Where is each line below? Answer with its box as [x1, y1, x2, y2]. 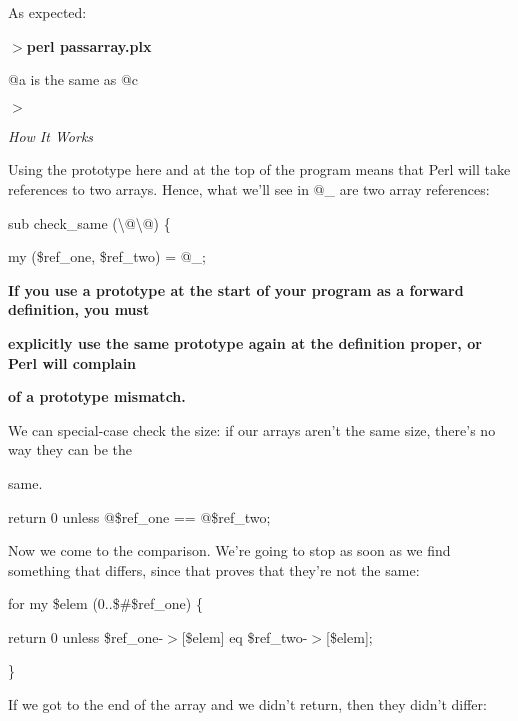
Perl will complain [8, 352, 137, 373]
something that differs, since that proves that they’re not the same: [8, 559, 420, 580]
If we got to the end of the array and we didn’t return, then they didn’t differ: [8, 694, 487, 715]
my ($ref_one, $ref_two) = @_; [8, 246, 207, 267]
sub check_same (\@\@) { [8, 212, 171, 233]
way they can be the [8, 439, 133, 460]
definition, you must [8, 299, 150, 320]
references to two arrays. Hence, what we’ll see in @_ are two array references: [8, 178, 490, 199]
